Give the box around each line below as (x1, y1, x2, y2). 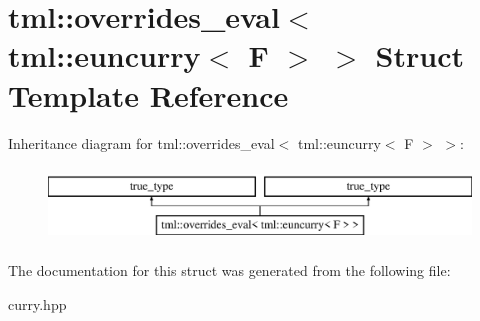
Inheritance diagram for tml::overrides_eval (8, 132, 275, 153)
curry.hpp (8, 293, 67, 314)
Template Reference (8, 74, 289, 115)
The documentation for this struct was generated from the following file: (8, 260, 451, 281)
